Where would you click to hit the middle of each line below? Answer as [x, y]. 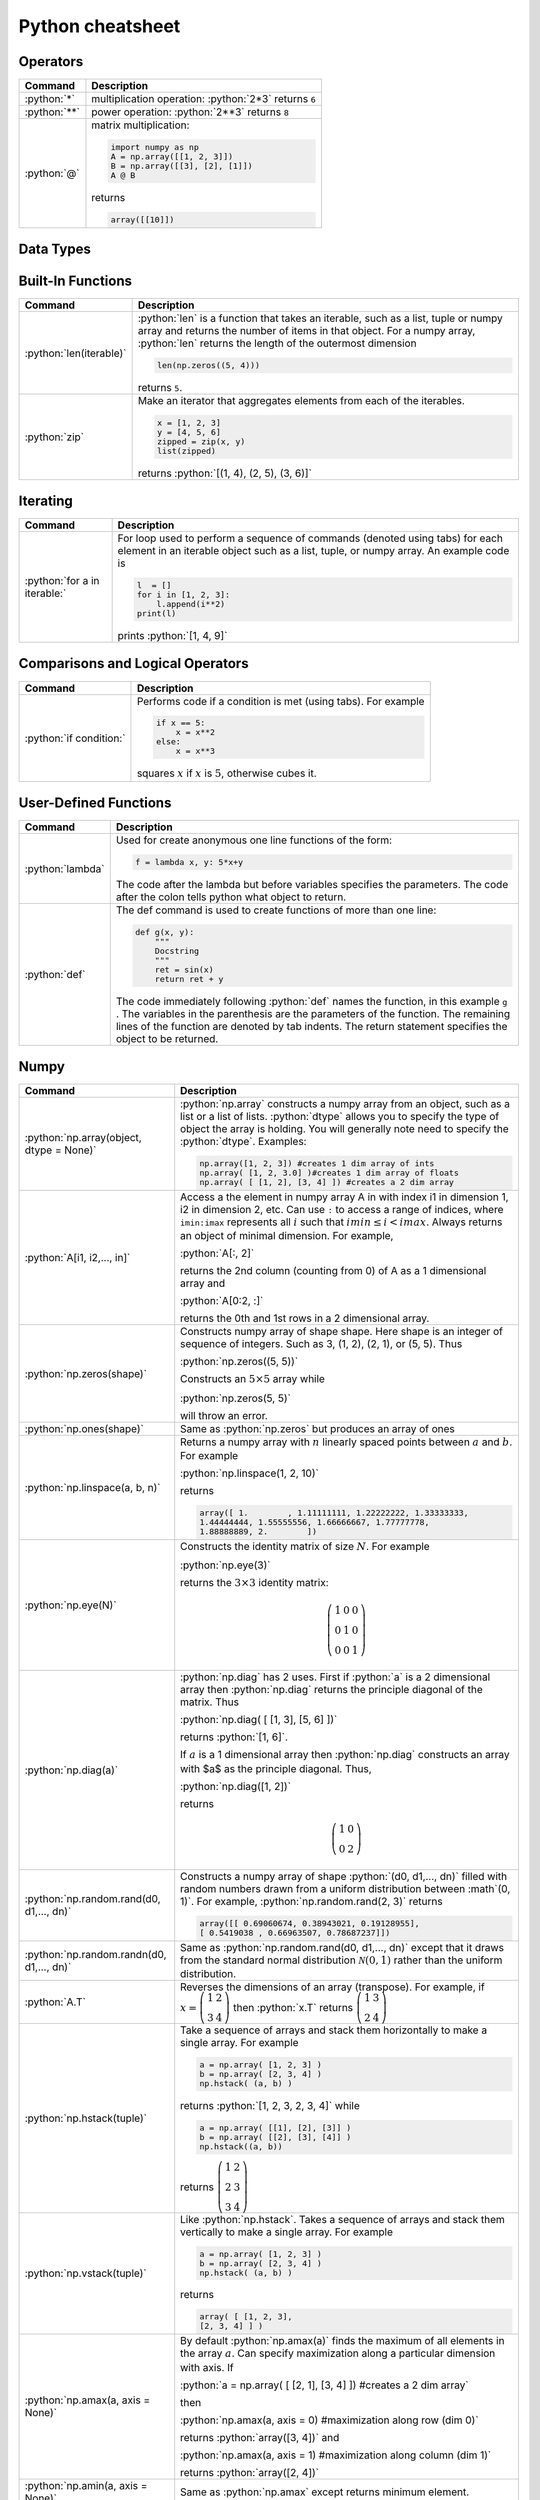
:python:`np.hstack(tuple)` [85, 2118]
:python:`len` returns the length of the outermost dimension [277, 343]
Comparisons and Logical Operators [133, 663]
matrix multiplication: [140, 125]
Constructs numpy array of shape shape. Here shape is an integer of [342, 1332]
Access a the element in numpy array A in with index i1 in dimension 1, [344, 1197]
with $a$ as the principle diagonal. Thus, [276, 1768]
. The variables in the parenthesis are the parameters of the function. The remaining [313, 1013]
